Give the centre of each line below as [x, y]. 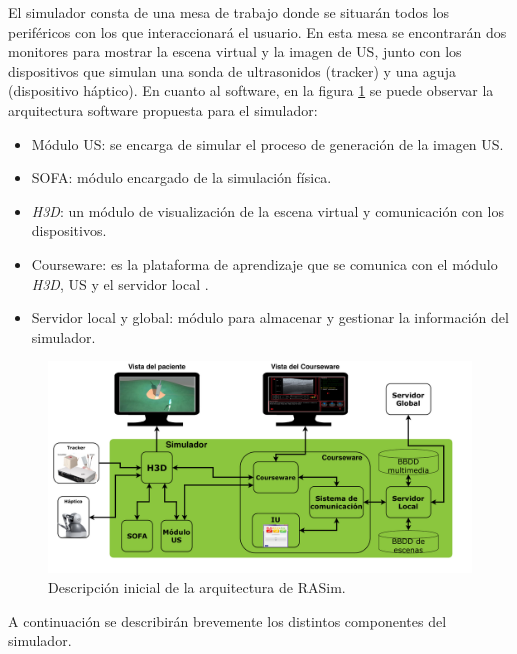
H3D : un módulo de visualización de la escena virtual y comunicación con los [267, 210]
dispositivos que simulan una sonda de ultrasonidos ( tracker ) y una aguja [232, 70]
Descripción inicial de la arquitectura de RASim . [197, 586]
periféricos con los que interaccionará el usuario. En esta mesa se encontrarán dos [257, 31]
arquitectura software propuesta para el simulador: [163, 109]
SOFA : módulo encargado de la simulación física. [181, 177]
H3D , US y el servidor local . [120, 283]
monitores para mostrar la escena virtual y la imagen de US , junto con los [235, 51]
